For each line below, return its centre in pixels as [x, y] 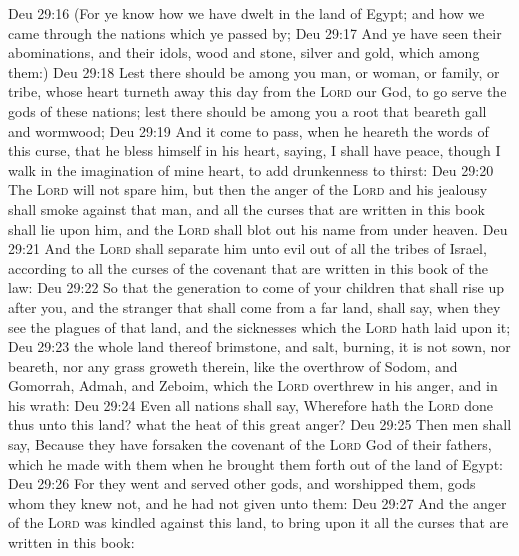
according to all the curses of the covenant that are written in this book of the [248, 267]
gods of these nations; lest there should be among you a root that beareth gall [247, 110]
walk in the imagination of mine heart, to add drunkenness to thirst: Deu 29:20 [251, 169]
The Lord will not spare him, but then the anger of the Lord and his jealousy [248, 189]
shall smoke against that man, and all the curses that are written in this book [246, 208]
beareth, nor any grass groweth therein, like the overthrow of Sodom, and [233, 365]
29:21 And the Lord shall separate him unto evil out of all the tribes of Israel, [247, 248]
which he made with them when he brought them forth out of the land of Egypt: [255, 463]
